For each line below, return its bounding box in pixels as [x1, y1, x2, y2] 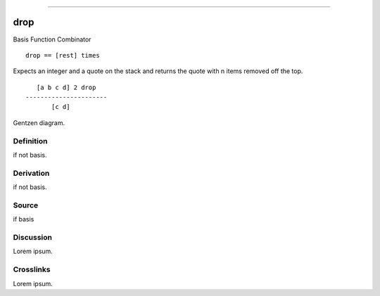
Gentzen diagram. [13, 118, 65, 127]
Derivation [13, 168, 50, 178]
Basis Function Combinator [13, 35, 91, 44]
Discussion [13, 233, 53, 243]
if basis [13, 215, 34, 224]
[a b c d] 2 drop [36, 83, 96, 91]
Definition [13, 136, 48, 146]
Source [13, 200, 39, 210]
